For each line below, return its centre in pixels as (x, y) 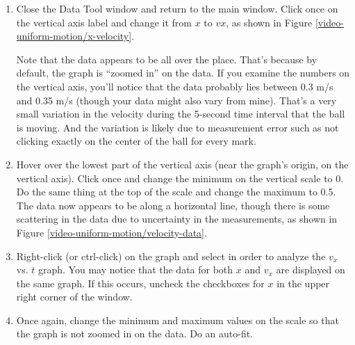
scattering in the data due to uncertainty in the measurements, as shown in (177, 219)
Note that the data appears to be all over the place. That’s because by (167, 59)
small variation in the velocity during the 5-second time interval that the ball (181, 114)
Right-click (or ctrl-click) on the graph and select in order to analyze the (171, 256)
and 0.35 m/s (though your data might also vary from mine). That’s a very (176, 100)
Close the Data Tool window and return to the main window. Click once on (177, 8)
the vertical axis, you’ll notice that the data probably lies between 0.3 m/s (175, 86)
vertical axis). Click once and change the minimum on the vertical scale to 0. (180, 178)
